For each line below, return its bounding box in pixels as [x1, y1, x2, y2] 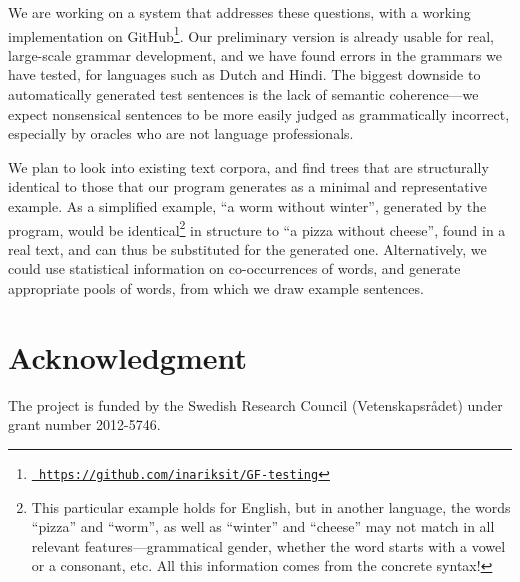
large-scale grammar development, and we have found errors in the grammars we [8, 44, 502, 65]
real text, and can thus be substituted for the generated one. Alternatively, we [8, 238, 487, 259]
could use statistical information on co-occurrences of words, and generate [8, 258, 461, 279]
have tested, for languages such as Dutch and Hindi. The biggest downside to [8, 64, 481, 85]
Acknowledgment [8, 336, 247, 377]
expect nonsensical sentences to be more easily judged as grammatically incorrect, [8, 103, 510, 124]
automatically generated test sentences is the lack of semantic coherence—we [8, 84, 479, 105]
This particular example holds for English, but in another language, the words [31, 496, 511, 517]
